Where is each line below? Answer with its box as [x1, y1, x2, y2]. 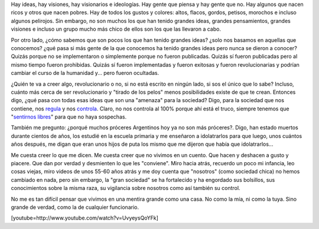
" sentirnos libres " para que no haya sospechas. [11, 113, 127, 120]
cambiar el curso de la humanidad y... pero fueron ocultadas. [11, 70, 159, 77]
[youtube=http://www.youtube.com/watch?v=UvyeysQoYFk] [11, 214, 159, 221]
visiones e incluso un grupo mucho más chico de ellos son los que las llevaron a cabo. [11, 25, 222, 32]
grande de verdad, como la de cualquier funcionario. [11, 204, 139, 211]
